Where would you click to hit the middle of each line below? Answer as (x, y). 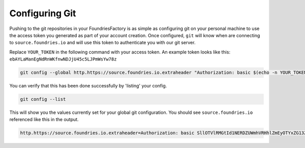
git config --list (43, 99)
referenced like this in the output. (44, 120)
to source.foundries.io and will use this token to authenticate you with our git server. (102, 43)
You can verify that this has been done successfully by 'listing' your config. (88, 86)
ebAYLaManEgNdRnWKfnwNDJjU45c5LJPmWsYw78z (63, 59)
